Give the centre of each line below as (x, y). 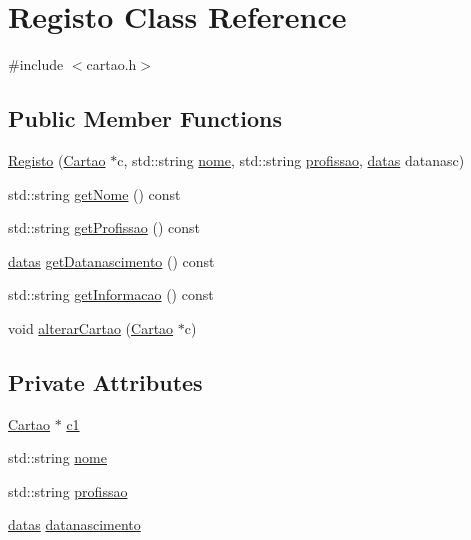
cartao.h (111, 64)
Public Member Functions (145, 118)
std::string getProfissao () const (104, 227)
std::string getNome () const (94, 193)
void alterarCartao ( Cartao (91, 327)
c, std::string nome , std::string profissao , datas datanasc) (291, 159)
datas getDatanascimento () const (111, 260)
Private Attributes (105, 381)
